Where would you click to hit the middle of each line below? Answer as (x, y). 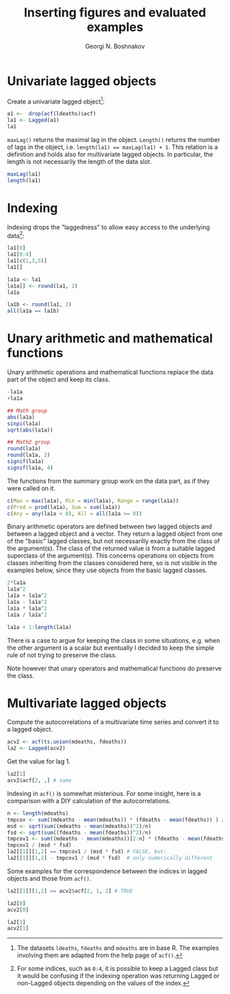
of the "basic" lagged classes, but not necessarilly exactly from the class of (114, 541)
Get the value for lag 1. (39, 761)
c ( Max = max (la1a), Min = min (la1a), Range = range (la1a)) (93, 501)
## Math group (27, 411)
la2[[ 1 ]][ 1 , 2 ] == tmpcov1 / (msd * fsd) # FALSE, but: (87, 852)
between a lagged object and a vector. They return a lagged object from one (115, 534)
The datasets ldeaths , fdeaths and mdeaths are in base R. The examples (118, 948)
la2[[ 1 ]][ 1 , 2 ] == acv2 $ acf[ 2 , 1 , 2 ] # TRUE (70, 891)
